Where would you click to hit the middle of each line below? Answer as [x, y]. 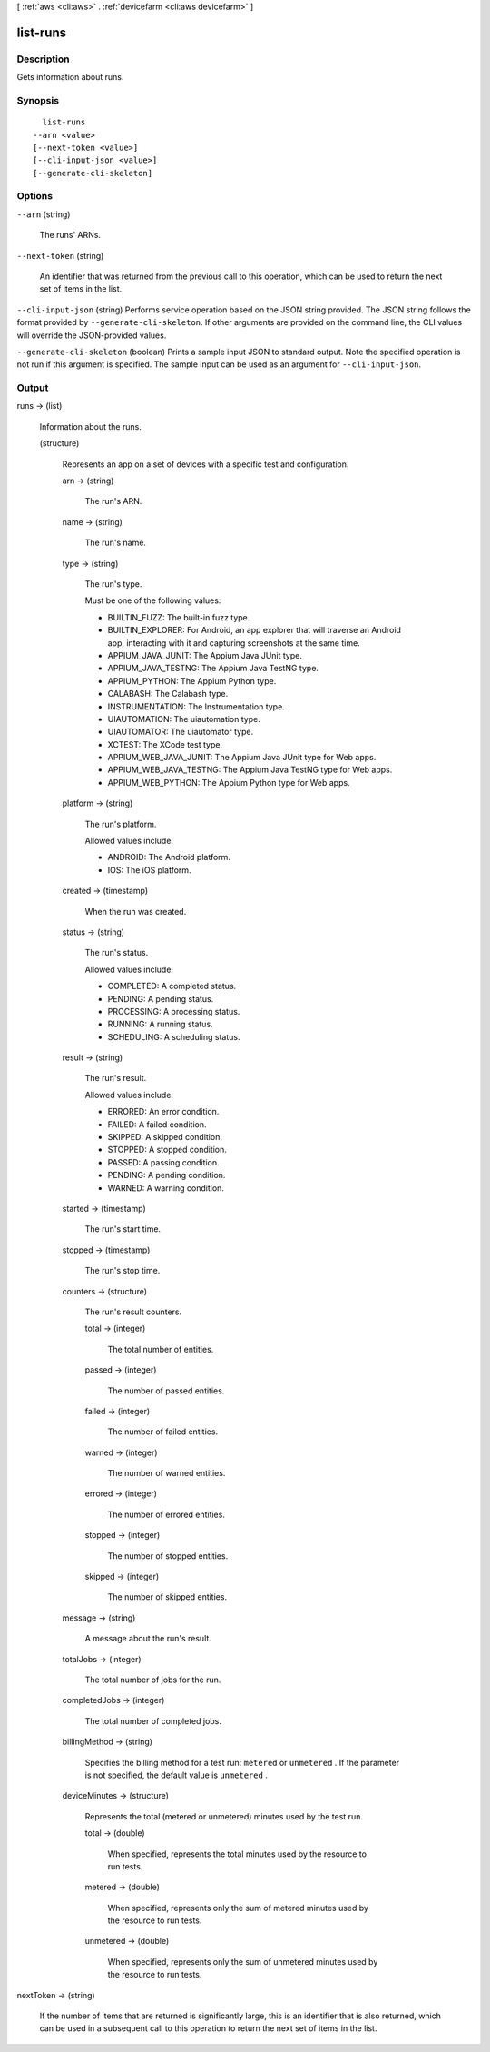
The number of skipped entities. [167, 1597]
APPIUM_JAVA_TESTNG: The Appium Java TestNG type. [213, 669]
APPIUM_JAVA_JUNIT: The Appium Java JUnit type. [205, 655]
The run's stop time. [122, 1271]
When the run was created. [136, 911]
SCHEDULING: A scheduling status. [174, 1036]
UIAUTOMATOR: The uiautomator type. [181, 732]
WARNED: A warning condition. [166, 1188]
